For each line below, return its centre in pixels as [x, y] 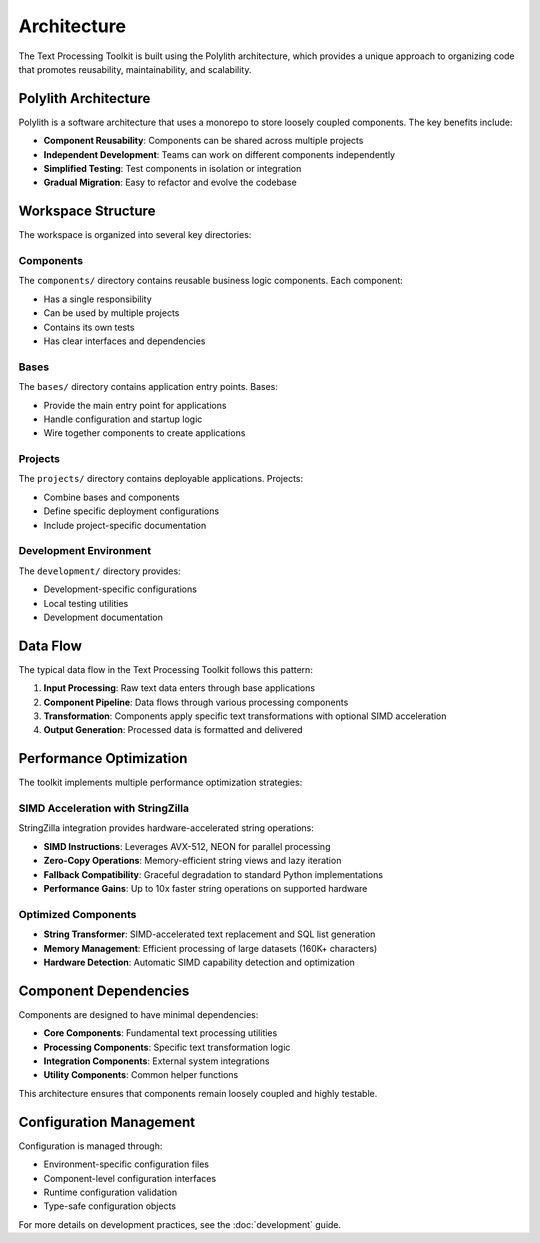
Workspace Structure [87, 211]
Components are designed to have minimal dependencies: [138, 1014]
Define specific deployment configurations [131, 511]
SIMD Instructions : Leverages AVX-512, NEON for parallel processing [187, 846]
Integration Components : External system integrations [156, 1061]
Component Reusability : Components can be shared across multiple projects [203, 141]
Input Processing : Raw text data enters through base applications [179, 688]
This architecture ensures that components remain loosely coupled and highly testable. [198, 1093]
